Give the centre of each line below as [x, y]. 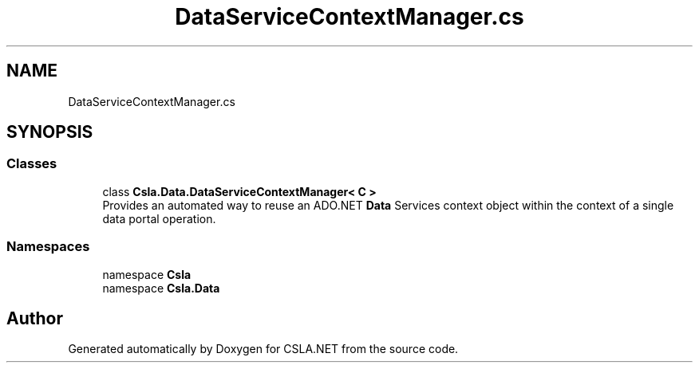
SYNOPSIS [50, 132]
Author [35, 318]
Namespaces [48, 247]
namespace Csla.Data [161, 288]
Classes [32, 164]
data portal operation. [159, 218]
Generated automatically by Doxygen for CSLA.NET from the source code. [263, 349]
